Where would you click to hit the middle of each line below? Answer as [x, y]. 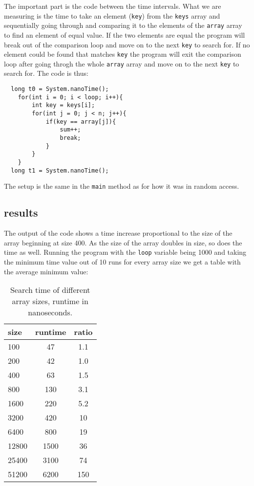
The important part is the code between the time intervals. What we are [113, 6]
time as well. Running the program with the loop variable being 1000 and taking [125, 252]
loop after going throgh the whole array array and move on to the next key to [122, 63]
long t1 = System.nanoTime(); [60, 170]
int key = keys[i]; [63, 105]
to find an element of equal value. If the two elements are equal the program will [125, 34]
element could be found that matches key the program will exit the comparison [123, 54]
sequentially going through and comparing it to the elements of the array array [123, 25]
